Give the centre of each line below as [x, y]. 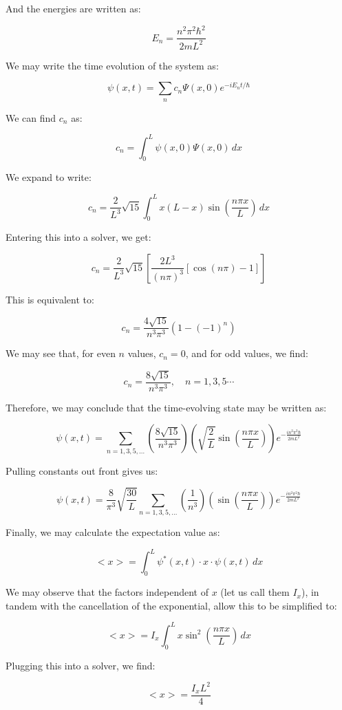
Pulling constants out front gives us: [82, 470]
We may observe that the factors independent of [107, 592]
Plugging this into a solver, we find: [81, 665]
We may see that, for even [61, 353]
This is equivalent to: [50, 299]
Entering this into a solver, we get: [78, 237]
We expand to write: [49, 177]
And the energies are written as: [73, 8]
